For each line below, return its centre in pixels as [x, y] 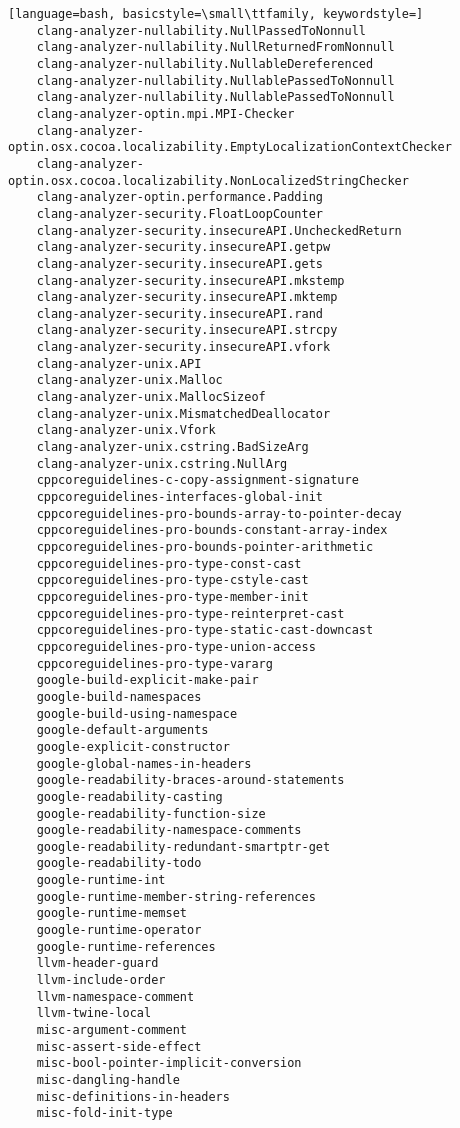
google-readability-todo [119, 863]
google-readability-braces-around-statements [190, 780]
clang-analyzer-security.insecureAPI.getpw [183, 247]
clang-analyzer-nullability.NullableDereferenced [205, 63]
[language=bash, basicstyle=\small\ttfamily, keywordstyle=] [216, 14]
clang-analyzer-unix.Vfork [126, 430]
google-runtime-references [126, 946]
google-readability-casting [129, 796]
